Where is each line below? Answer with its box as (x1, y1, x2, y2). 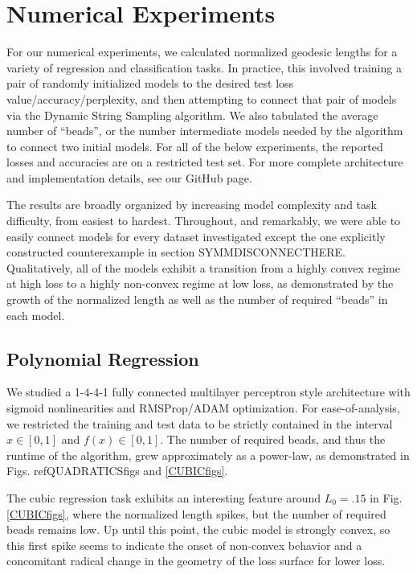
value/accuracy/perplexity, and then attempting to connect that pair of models (6, 90, 397, 107)
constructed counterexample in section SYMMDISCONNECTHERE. (6, 244, 346, 260)
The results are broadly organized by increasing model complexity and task (6, 196, 377, 213)
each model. (6, 306, 65, 323)
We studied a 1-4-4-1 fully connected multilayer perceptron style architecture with (6, 383, 411, 400)
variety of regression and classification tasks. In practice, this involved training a (6, 59, 402, 76)
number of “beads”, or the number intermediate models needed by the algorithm (6, 122, 403, 139)
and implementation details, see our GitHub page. (6, 169, 252, 186)
